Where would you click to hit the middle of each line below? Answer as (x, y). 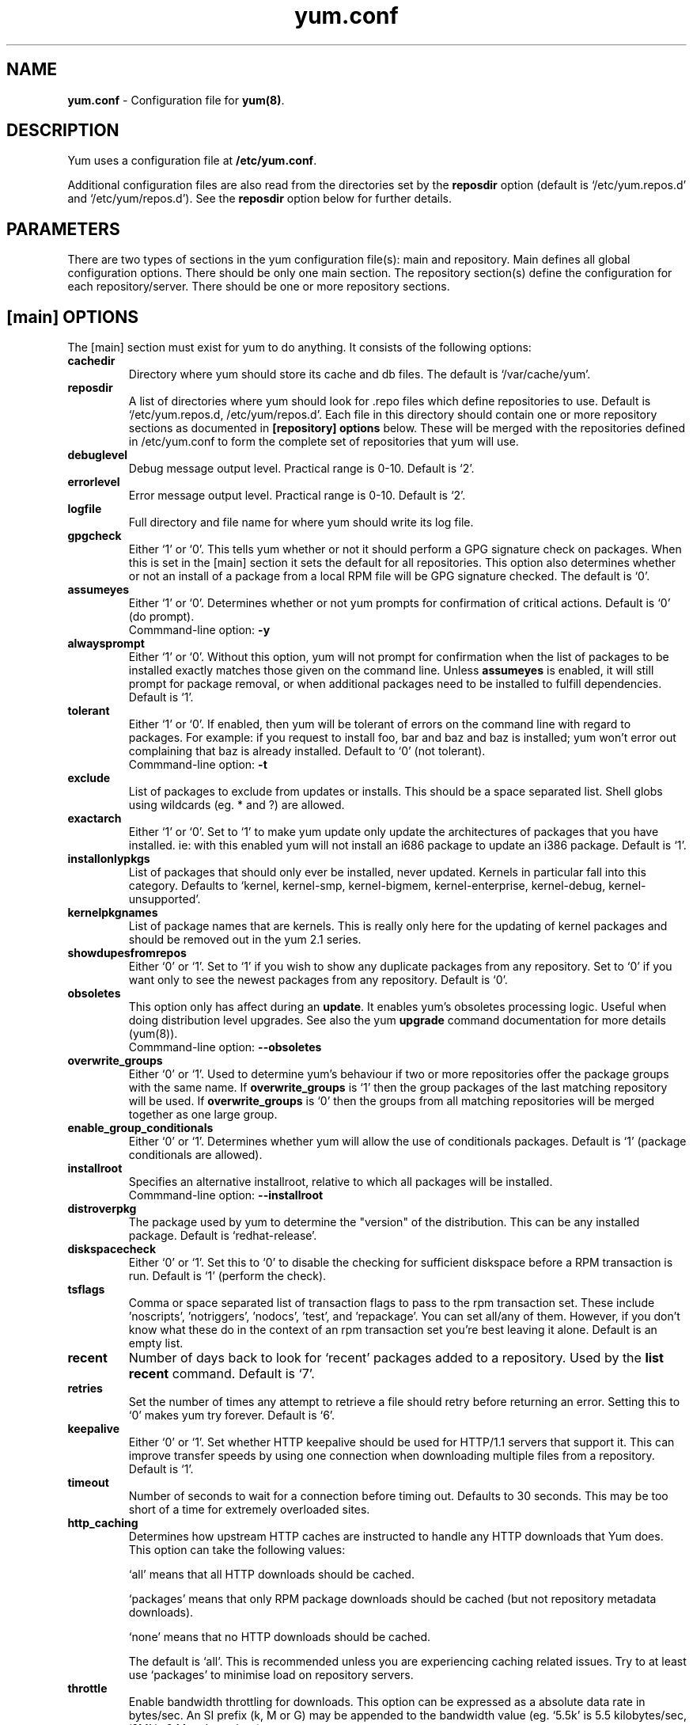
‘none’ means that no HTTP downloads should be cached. (280, 1637)
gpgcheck (95, 536)
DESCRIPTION (63, 131)
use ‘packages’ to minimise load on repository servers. (271, 1675)
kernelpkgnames (113, 913)
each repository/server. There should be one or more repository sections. (259, 287)
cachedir (91, 361)
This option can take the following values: (237, 1550)
